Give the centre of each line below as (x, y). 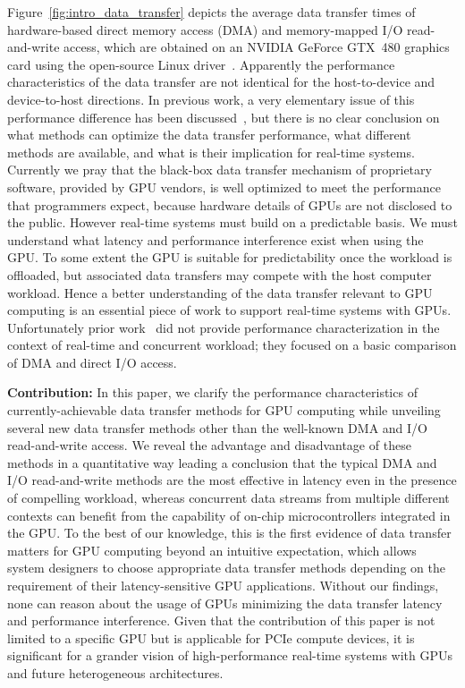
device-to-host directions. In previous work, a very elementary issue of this (211, 99)
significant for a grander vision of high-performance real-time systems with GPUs (230, 655)
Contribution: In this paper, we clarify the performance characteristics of (212, 392)
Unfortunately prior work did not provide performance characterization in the (224, 327)
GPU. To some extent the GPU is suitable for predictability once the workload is (230, 257)
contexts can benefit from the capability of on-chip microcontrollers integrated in (229, 515)
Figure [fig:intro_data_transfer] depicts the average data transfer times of (211, 12)
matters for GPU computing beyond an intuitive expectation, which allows (212, 550)
